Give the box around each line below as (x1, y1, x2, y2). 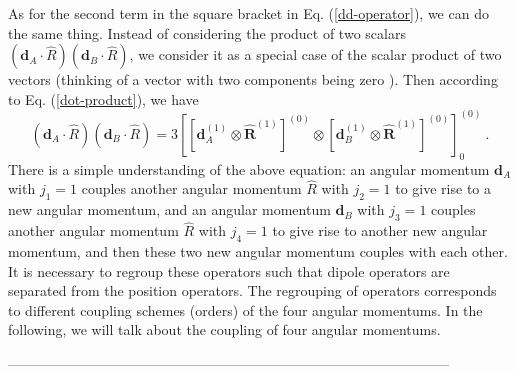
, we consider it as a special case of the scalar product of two (129, 44, 502, 65)
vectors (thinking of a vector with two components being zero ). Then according (8, 69, 498, 90)
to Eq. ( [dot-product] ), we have (8, 88, 199, 109)
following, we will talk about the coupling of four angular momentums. (8, 319, 441, 340)
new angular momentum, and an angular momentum (8, 199, 331, 220)
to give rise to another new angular (272, 220, 488, 241)
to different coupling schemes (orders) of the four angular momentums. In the (8, 299, 483, 320)
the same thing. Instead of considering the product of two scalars (8, 22, 406, 43)
